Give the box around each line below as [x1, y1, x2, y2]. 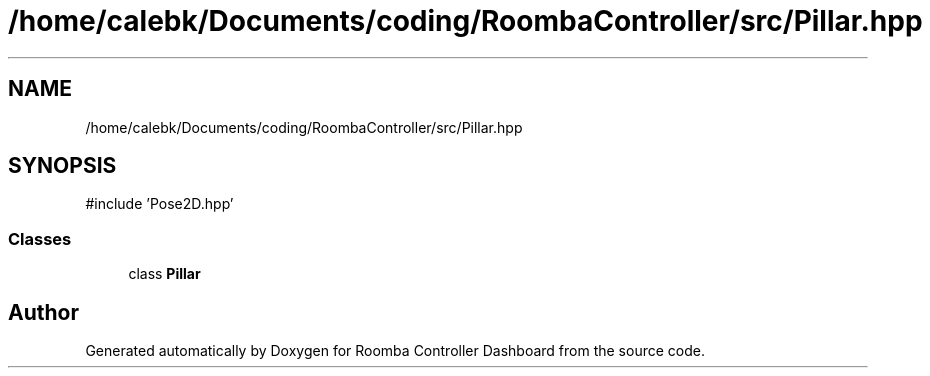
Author [8, 299, 79, 325]
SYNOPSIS [8, 153, 117, 179]
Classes [8, 228, 72, 249]
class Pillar [128, 265, 201, 283]
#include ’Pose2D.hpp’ [85, 195, 234, 213]
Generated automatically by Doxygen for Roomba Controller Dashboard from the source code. [85, 342, 705, 360]
